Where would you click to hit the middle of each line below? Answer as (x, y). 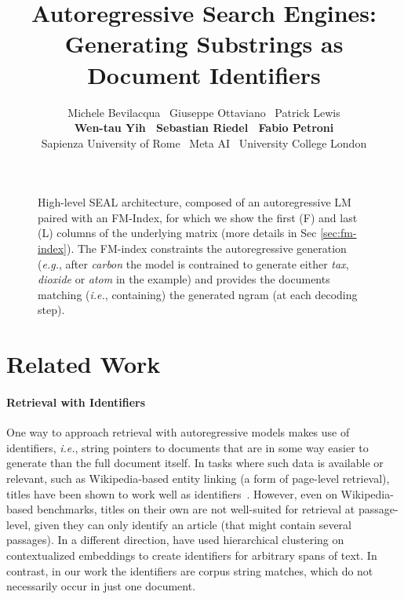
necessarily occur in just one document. (101, 586)
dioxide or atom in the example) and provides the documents (184, 279)
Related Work (84, 364)
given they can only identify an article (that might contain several (193, 524)
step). (51, 310)
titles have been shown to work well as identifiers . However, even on (172, 493)
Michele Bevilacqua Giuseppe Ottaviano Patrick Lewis (204, 112)
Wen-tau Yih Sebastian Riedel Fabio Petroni (204, 128)
